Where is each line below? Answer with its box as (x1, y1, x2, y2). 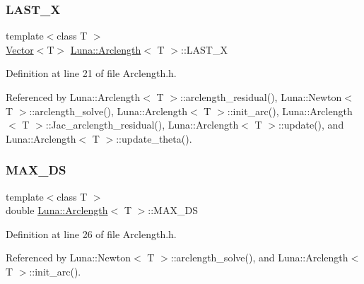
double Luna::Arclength (6, 203, 108, 218)
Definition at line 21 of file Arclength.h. (6, 66, 177, 81)
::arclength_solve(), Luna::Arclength (29, 103, 188, 118)
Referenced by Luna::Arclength (6, 90, 141, 104)
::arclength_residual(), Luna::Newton (180, 90, 342, 104)
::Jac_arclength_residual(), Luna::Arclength (45, 117, 239, 132)
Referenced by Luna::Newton (6, 250, 131, 265)
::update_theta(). (116, 131, 192, 146)
